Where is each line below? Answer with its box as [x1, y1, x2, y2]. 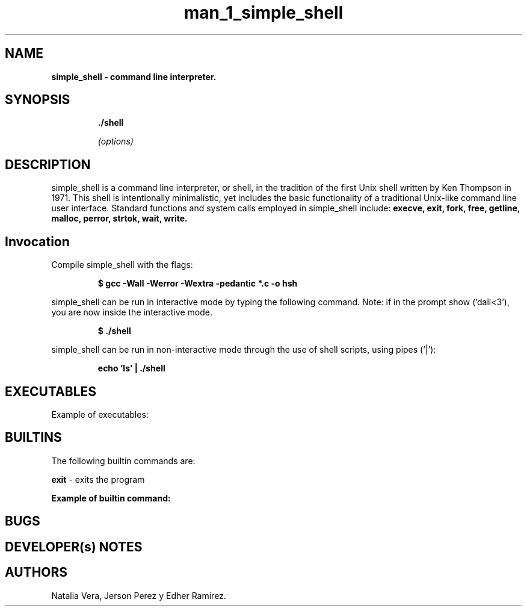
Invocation [5, 234, 70, 249]
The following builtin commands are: [51, 455, 196, 466]
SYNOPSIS [5, 92, 70, 108]
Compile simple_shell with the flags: [51, 259, 193, 270]
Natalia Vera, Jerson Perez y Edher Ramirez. [51, 590, 226, 601]
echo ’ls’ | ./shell [97, 363, 165, 374]
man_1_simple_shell [183, 2, 344, 23]
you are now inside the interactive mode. [51, 307, 212, 318]
